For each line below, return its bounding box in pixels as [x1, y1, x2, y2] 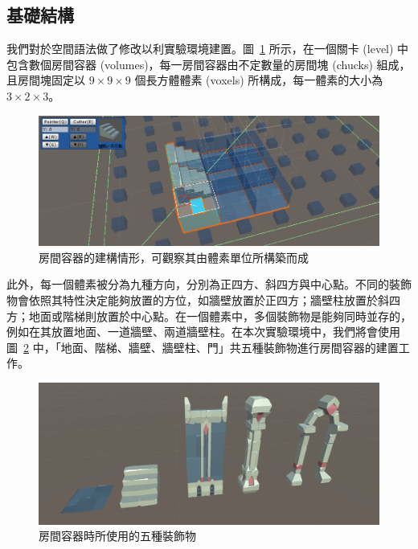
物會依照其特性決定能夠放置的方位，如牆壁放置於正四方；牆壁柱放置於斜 [6, 291, 389, 308]
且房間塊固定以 [6, 72, 85, 88]
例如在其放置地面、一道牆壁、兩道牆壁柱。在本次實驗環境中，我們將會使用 [6, 323, 400, 340]
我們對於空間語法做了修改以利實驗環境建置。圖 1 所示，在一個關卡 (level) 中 [6, 40, 409, 57]
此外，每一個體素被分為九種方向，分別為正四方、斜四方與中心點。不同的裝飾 [6, 276, 412, 293]
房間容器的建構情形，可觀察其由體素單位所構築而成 [39, 248, 309, 265]
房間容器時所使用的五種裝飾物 [39, 527, 196, 544]
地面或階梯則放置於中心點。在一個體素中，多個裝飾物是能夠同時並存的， [28, 307, 412, 324]
